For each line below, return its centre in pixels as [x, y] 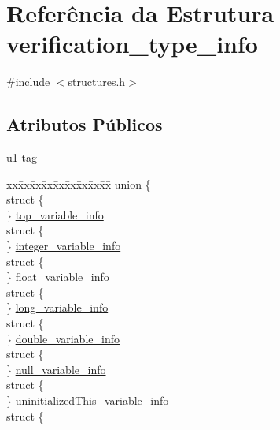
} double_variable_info [63, 338]
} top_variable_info [55, 214]
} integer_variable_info [64, 246]
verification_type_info [132, 44]
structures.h [97, 82]
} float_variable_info [58, 277]
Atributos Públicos [85, 124]
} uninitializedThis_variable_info [88, 400]
